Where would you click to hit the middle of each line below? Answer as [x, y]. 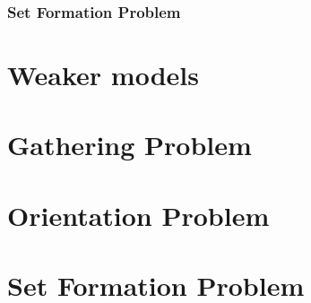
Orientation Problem [138, 215]
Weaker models [103, 75]
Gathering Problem [130, 145]
